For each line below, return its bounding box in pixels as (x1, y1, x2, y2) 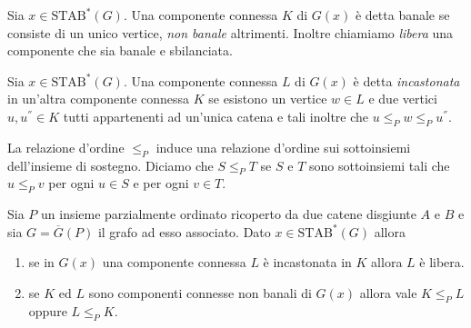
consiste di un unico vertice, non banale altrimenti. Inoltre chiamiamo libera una (7, 23, 454, 42)
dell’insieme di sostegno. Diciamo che (7, 155, 214, 174)
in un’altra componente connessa (7, 89, 190, 108)
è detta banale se (355, 5, 450, 24)
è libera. (419, 253, 465, 272)
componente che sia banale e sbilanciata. (7, 41, 233, 60)
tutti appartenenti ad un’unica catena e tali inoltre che (63, 106, 369, 125)
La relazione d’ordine (7, 137, 125, 156)
